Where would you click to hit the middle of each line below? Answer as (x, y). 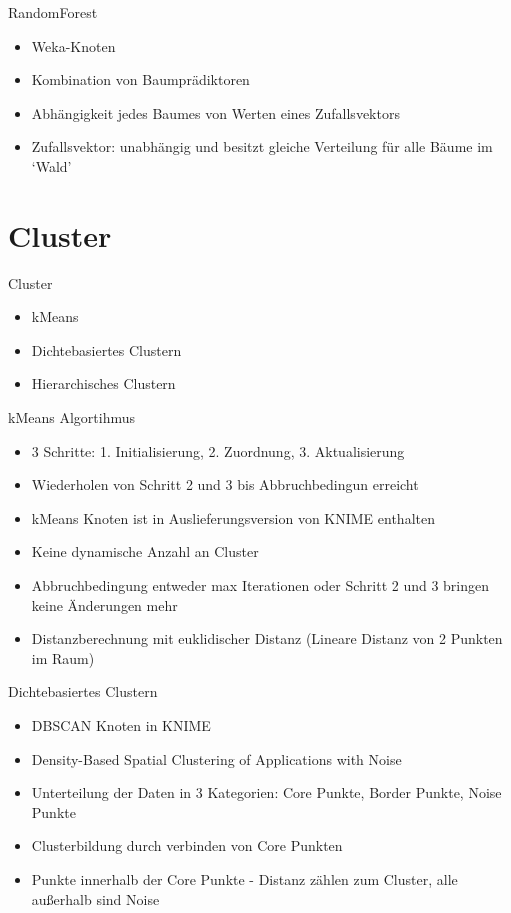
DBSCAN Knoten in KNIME (121, 725)
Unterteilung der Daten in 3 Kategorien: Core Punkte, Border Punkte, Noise (266, 792)
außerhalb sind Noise (95, 898)
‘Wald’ (51, 165)
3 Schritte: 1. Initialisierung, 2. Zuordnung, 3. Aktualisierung (218, 450)
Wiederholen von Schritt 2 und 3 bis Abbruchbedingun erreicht (225, 484)
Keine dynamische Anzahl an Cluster (145, 551)
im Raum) (63, 657)
